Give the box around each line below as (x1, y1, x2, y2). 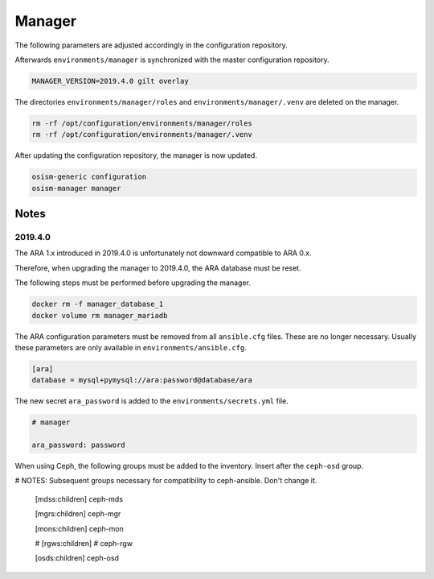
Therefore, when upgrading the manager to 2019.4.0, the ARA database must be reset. (14, 263, 301, 273)
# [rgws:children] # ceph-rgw (35, 538, 133, 548)
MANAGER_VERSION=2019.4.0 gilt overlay (31, 77, 189, 85)
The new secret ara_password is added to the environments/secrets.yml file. (14, 396, 289, 406)
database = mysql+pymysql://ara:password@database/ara (31, 375, 252, 385)
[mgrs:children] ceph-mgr (35, 509, 121, 519)
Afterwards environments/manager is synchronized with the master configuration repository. (14, 55, 330, 64)
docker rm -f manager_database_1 (31, 300, 164, 309)
